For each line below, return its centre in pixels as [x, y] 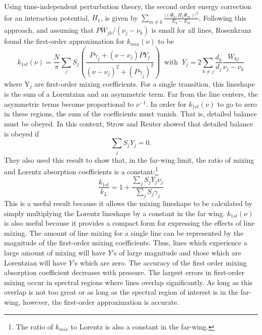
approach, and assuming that [49, 30]
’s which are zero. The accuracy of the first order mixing [160, 262]
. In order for [166, 104]
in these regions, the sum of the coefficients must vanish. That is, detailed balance [130, 114]
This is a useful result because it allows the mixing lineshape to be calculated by [128, 203]
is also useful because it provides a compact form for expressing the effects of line [129, 223]
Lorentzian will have [35, 262]
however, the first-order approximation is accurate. [101, 301]
